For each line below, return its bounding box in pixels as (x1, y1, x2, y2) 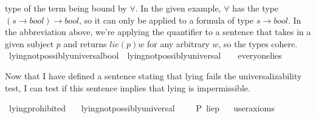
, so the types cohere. (218, 37, 298, 50)
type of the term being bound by (5, 2, 127, 14)
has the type (232, 2, 279, 14)
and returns (63, 37, 107, 50)
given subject (5, 37, 54, 50)
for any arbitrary (146, 37, 210, 50)
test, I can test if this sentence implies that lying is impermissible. (5, 81, 250, 94)
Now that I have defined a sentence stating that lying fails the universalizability (5, 69, 302, 82)
